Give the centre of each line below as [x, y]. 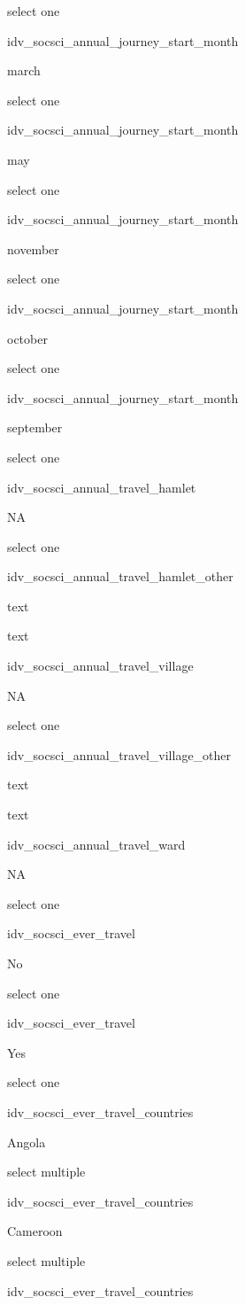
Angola [27, 1142]
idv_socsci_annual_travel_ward [96, 844]
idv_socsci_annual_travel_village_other [119, 754]
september [35, 427]
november [33, 249]
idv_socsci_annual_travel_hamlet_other [120, 576]
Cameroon [35, 1231]
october [27, 338]
